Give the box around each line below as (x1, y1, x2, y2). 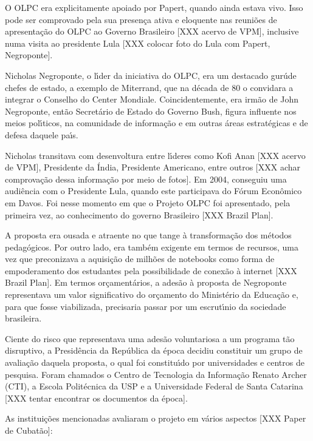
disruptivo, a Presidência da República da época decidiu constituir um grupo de (5, 344, 303, 357)
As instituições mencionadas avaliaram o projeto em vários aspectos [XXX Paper (5, 412, 306, 425)
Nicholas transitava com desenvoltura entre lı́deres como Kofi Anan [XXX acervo (5, 149, 306, 161)
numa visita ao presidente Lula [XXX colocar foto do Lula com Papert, (5, 36, 270, 49)
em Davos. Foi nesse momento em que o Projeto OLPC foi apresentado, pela (5, 196, 291, 209)
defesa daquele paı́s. (5, 128, 78, 141)
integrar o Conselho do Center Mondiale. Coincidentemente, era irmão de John (5, 93, 299, 106)
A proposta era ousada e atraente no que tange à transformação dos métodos (5, 229, 292, 241)
